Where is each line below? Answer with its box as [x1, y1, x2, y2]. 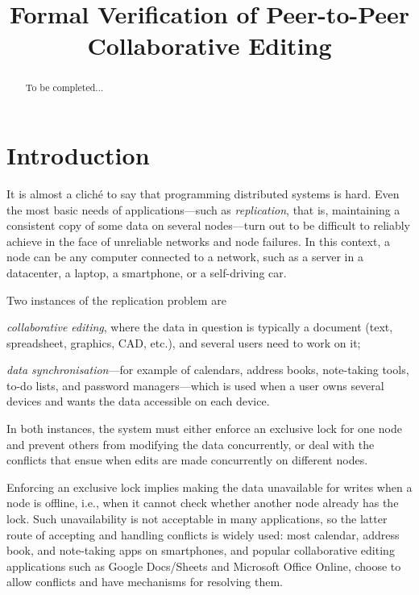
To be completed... [25, 81, 104, 94]
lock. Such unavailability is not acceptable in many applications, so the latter [6, 510, 388, 527]
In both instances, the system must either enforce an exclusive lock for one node [6, 420, 402, 437]
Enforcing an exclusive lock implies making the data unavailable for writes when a [6, 478, 413, 495]
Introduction [6, 139, 150, 172]
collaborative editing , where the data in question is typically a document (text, [6, 318, 393, 335]
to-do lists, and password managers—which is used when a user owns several [6, 377, 384, 393]
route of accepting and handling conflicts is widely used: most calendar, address [6, 526, 400, 543]
